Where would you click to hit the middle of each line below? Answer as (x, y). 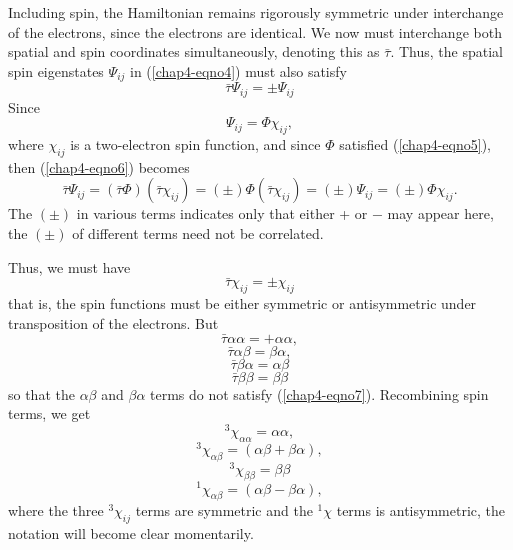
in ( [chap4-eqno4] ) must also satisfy (238, 70)
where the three (56, 510)
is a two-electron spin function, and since (195, 144)
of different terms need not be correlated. (198, 233)
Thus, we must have (69, 266)
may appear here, (440, 213)
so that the (41, 393)
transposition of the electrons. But (113, 322)
